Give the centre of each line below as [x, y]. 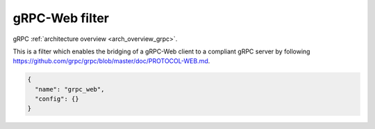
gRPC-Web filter [61, 18]
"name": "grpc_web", [70, 89]
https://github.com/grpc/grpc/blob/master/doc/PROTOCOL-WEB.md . [111, 61]
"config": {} [57, 99]
